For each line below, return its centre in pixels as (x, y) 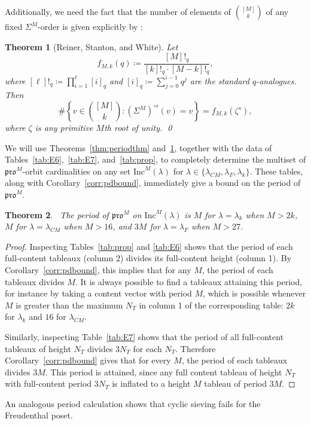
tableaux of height (38, 348)
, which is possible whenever (254, 293)
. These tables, (276, 171)
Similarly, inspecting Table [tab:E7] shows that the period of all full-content (144, 336)
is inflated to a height (151, 383)
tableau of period (235, 383)
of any (277, 11)
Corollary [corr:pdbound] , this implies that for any (98, 269)
